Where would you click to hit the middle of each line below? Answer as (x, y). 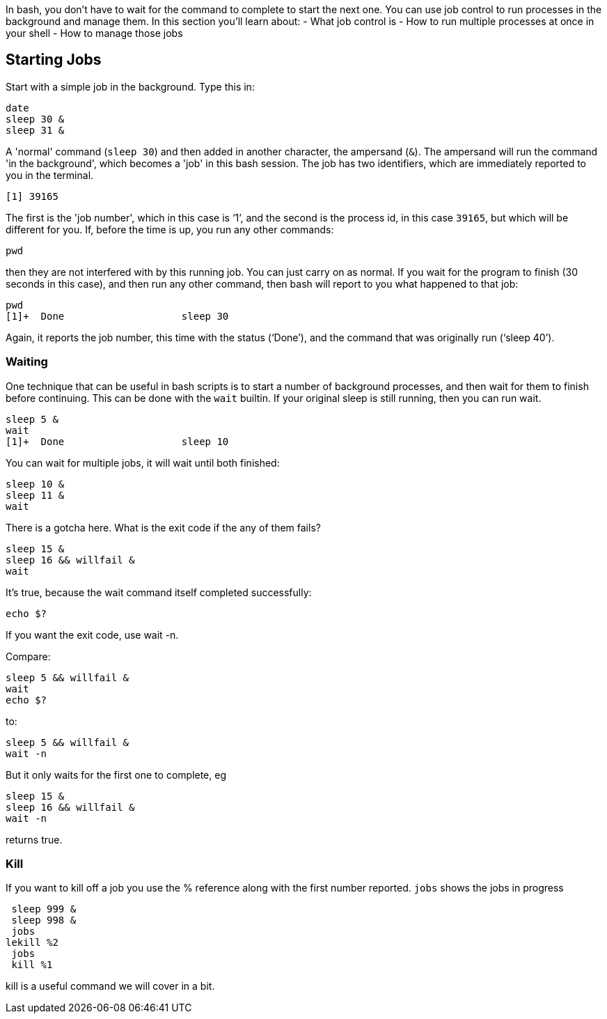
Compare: (28, 656)
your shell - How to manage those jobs (94, 33)
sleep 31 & (35, 130)
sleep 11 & (35, 495)
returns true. (34, 839)
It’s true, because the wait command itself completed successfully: (159, 592)
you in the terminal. (50, 175)
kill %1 (32, 965)
